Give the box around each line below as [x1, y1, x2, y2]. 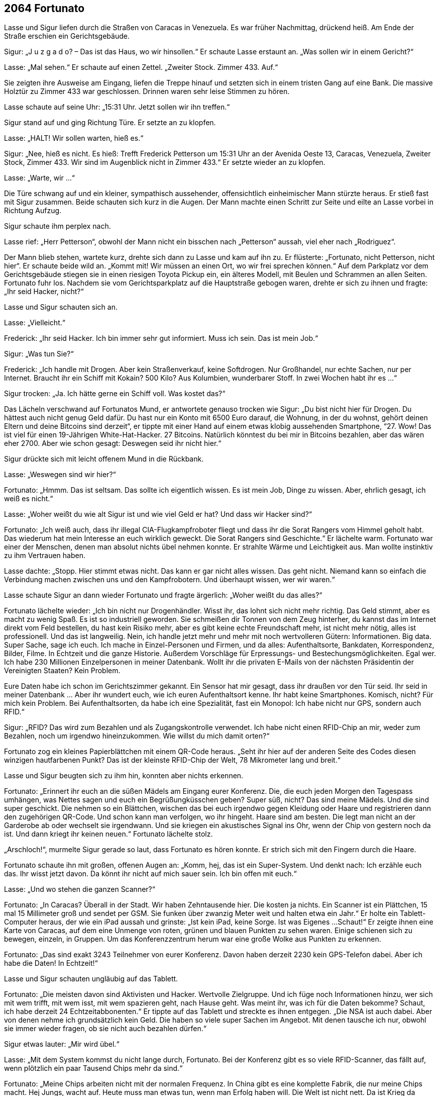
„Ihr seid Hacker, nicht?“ [4, 287, 84, 296]
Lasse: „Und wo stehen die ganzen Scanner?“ [4, 885, 155, 894]
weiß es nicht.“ [4, 494, 53, 503]
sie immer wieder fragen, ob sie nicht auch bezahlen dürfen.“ [4, 1024, 206, 1033]
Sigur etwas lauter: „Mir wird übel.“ [4, 1040, 120, 1049]
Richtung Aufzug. [4, 206, 62, 215]
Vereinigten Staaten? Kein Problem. [4, 666, 121, 675]
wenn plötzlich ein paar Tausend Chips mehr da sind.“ [4, 1064, 183, 1073]
